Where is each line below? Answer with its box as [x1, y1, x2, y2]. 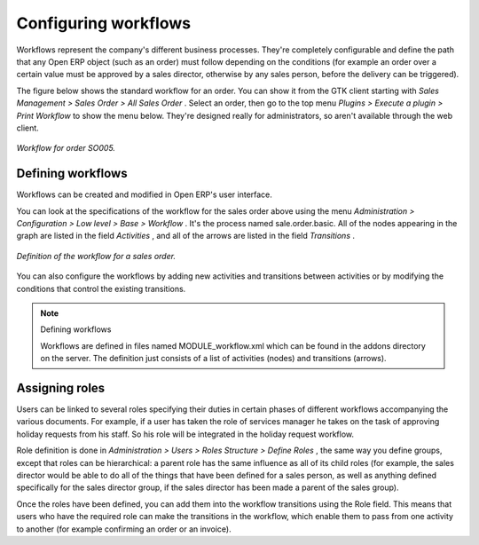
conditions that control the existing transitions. [16, 283, 186, 294]
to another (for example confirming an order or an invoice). [16, 524, 232, 534]
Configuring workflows [16, 13, 191, 33]
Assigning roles [16, 380, 106, 395]
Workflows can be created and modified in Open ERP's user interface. [16, 189, 272, 200]
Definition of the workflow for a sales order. [16, 250, 177, 261]
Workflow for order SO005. [16, 143, 115, 154]
